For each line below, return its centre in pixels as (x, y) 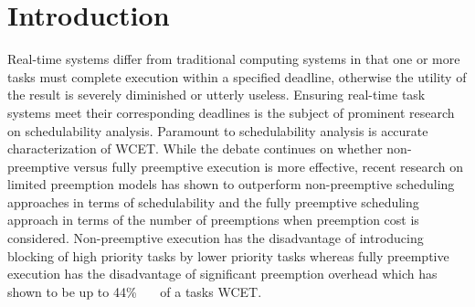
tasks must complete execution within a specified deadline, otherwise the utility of (237, 76)
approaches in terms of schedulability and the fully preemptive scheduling (213, 201)
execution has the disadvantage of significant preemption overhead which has (222, 274)
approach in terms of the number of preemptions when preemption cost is (213, 220)
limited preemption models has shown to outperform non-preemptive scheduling (231, 184)
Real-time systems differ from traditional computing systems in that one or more (234, 59)
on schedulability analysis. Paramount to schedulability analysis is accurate (218, 130)
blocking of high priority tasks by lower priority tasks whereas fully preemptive (228, 255)
